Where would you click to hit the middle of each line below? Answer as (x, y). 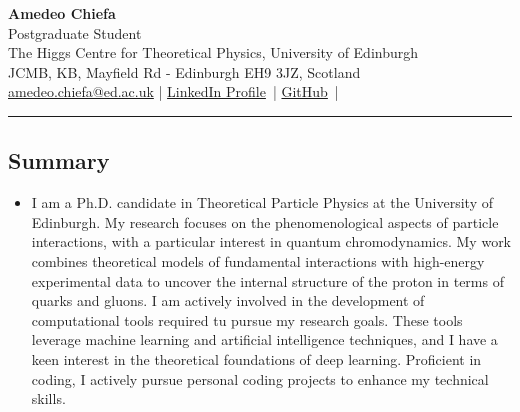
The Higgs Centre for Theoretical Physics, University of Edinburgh (213, 52)
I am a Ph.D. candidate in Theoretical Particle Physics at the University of (262, 202)
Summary (59, 160)
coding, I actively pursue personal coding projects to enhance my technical (260, 378)
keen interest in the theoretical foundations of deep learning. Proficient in (256, 358)
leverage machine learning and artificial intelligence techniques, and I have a (264, 339)
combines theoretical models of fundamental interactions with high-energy (258, 260)
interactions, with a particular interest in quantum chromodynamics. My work (271, 241)
